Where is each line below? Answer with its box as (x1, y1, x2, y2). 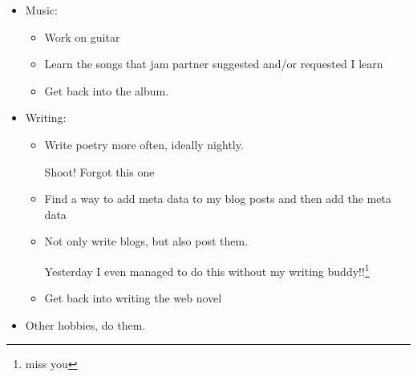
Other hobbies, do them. (25, 316, 146, 333)
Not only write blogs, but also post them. (44, 233, 249, 249)
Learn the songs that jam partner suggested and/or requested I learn (44, 55, 383, 72)
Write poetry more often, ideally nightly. (44, 136, 244, 152)
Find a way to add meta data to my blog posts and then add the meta (44, 190, 391, 207)
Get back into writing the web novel (44, 290, 222, 306)
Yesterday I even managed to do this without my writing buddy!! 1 (44, 260, 370, 279)
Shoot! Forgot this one (44, 163, 155, 180)
